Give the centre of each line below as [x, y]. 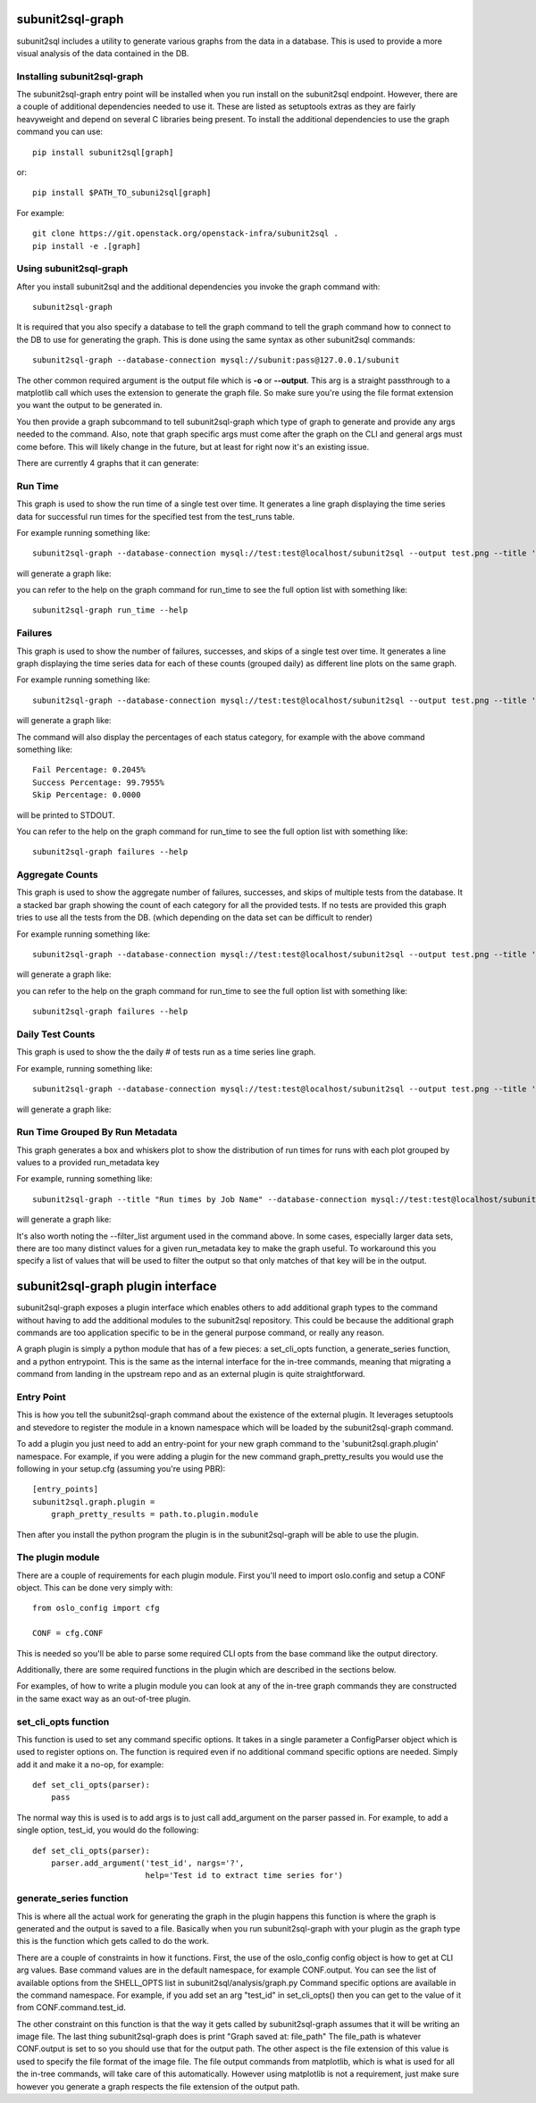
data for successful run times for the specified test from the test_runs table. [155, 516]
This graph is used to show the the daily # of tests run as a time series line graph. [166, 1052]
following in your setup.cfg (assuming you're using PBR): [121, 1468]
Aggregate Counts [57, 875]
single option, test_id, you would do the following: [108, 1830]
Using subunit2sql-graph [72, 269]
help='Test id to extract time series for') [244, 1876]
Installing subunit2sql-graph [80, 76]
